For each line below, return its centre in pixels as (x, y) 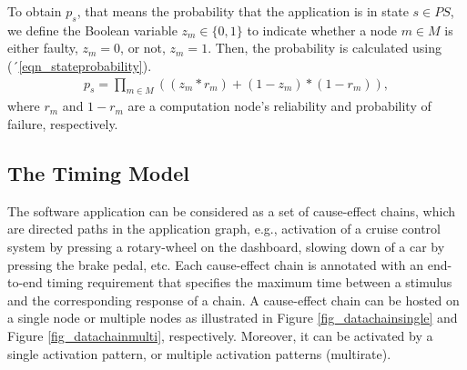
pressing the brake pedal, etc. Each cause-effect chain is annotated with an (216, 264)
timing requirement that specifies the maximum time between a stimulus (249, 282)
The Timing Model (99, 172)
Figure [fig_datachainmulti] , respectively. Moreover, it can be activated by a (220, 335)
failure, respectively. (63, 124)
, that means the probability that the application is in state (243, 11)
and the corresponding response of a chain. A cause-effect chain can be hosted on (233, 300)
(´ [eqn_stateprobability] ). (80, 65)
